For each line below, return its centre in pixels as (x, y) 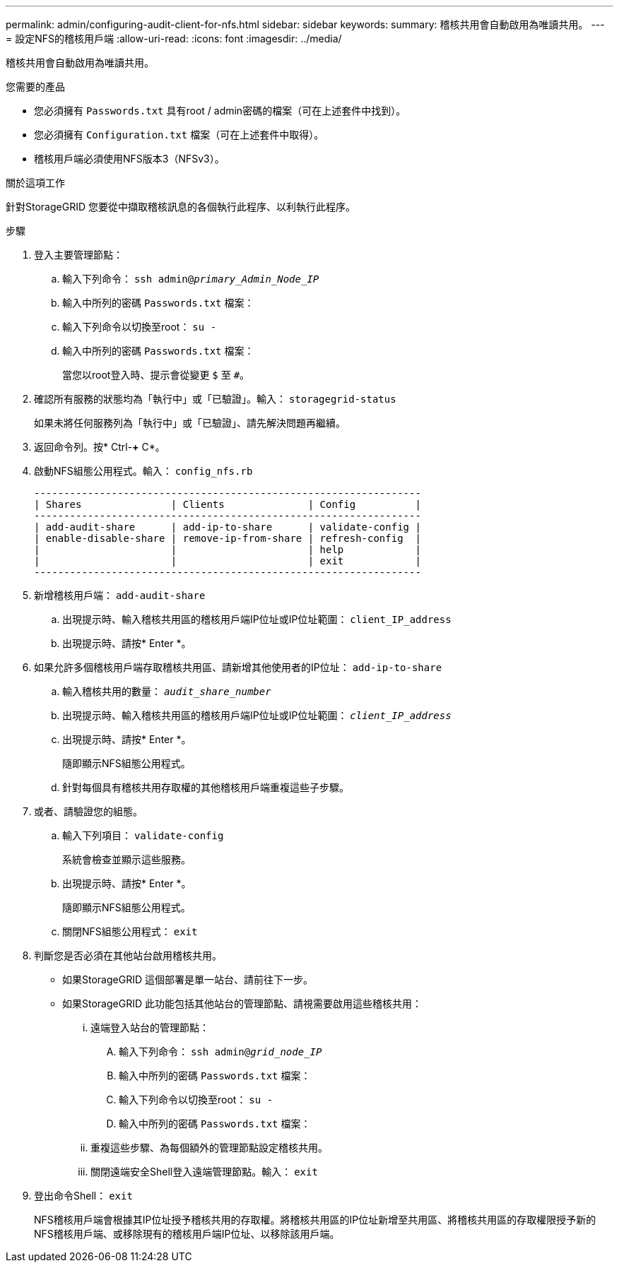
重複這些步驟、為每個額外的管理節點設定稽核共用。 (209, 1148)
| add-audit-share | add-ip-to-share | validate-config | (228, 527)
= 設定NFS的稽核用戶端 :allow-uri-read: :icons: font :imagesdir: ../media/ (174, 38)
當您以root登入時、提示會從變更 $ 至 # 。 (156, 375)
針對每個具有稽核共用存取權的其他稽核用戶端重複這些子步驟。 (206, 787)
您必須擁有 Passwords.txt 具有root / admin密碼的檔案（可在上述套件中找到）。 (220, 111)
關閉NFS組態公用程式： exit (130, 931)
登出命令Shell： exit (83, 1196)
